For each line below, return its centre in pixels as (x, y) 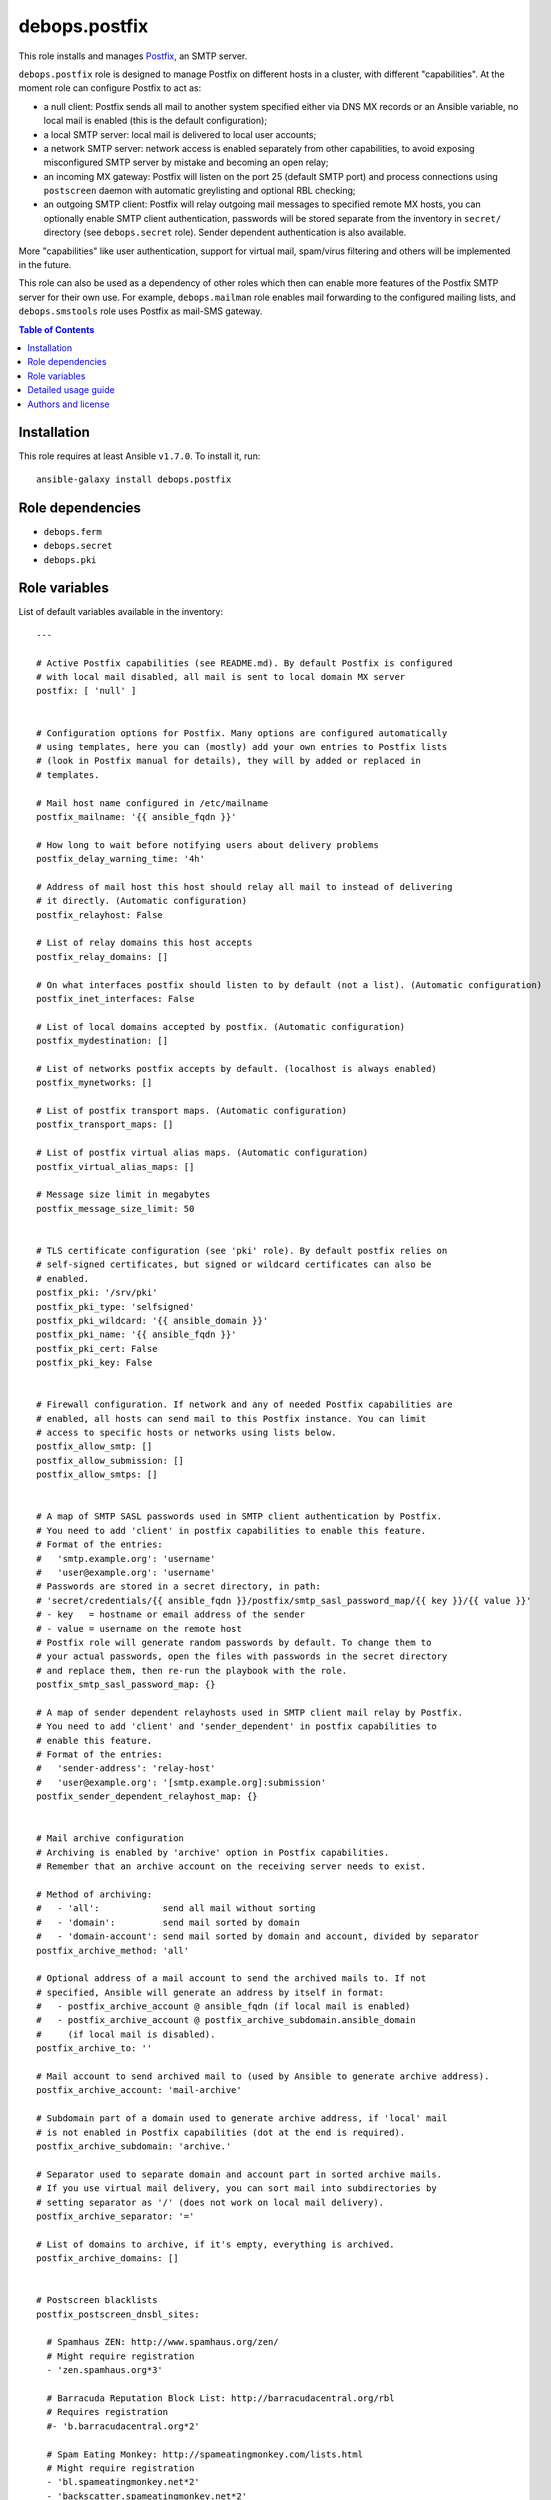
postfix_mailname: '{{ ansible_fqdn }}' (136, 816)
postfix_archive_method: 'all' (113, 1950)
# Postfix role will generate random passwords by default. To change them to (234, 1642)
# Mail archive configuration (110, 1838)
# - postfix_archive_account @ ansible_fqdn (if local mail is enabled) (223, 2006)
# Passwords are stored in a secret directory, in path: (179, 1586)
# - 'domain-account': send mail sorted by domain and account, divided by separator (258, 1936)
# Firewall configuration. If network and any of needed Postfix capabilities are (244, 1404)
